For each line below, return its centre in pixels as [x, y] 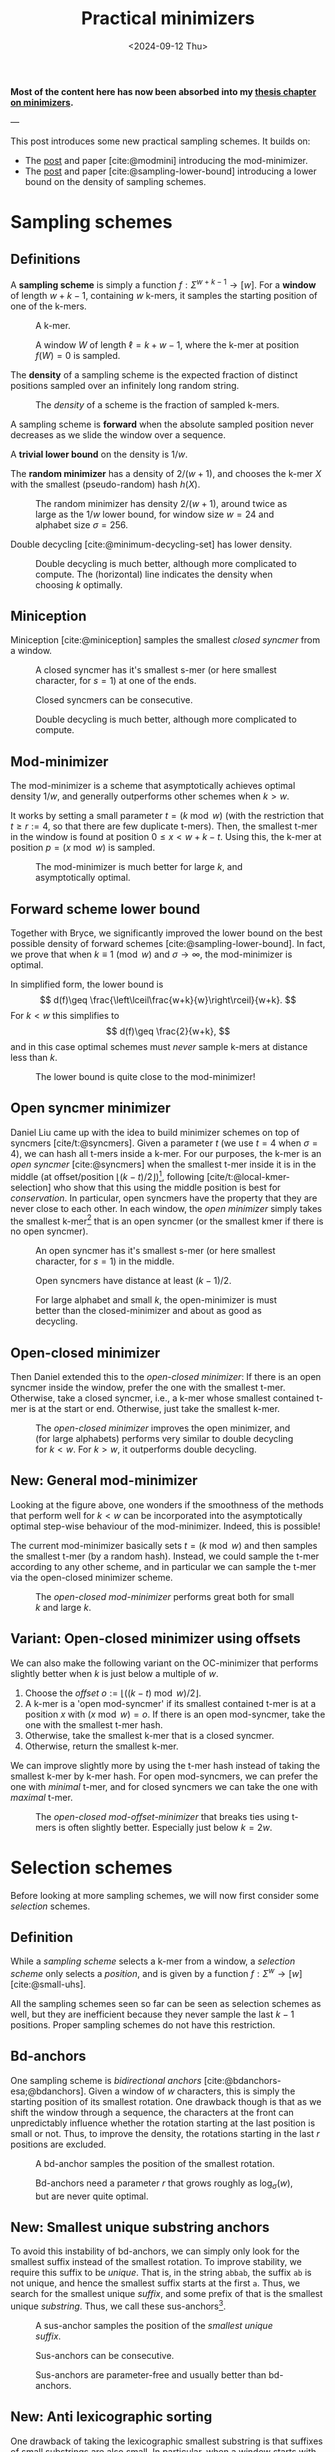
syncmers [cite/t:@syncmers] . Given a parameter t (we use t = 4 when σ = [164, 1143]
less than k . [34, 1058]
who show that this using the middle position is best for [167, 1187]
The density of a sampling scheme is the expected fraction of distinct [154, 374]
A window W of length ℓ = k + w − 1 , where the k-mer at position [167, 344]
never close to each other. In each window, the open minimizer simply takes [166, 1208]
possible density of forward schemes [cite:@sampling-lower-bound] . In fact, [168, 944]
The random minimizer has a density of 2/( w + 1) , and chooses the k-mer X [166, 473]
